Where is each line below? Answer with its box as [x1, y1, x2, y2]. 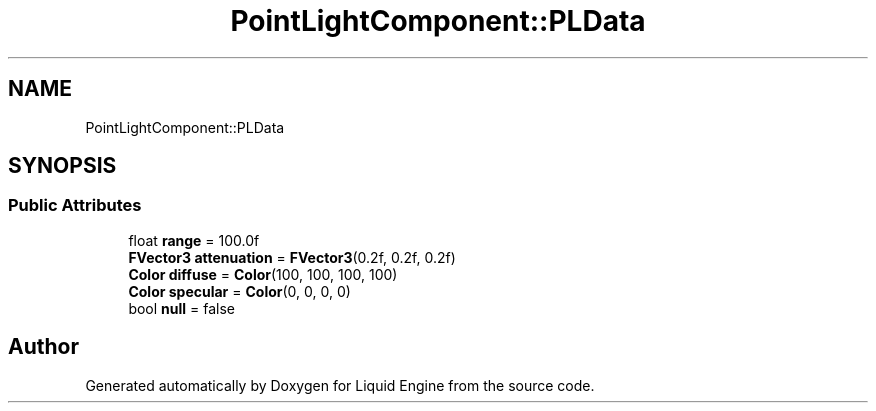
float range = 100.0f [128, 231, 260, 249]
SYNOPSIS [8, 153, 117, 179]
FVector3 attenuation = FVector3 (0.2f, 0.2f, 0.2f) [128, 248, 456, 266]
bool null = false [128, 299, 236, 317]
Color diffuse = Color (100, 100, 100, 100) [128, 265, 398, 283]
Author [8, 334, 79, 360]
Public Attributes [8, 195, 142, 216]
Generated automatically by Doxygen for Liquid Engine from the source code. [85, 376, 595, 394]
